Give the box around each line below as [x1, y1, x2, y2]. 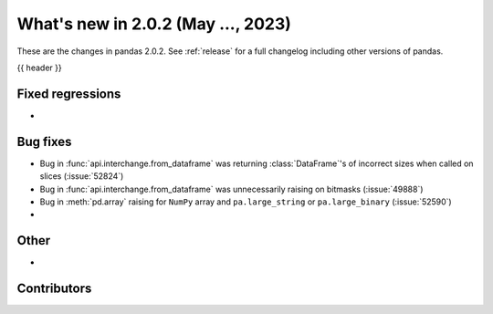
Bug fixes [16, 133, 72, 150]
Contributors [16, 281, 92, 297]
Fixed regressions [16, 86, 121, 101]
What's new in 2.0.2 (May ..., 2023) [16, 14, 292, 34]
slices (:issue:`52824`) [39, 171, 124, 182]
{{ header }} [16, 62, 63, 73]
